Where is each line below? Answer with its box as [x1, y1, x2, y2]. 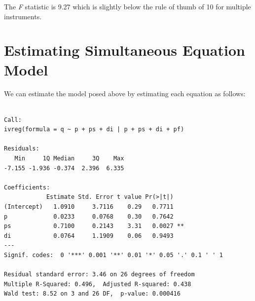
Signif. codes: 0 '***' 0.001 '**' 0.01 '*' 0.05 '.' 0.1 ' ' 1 [4, 252, 223, 259]
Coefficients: [4, 184, 50, 191]
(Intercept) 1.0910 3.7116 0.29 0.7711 [4, 203, 174, 211]
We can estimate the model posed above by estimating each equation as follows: [4, 88, 246, 98]
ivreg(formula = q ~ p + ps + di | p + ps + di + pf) [4, 126, 184, 133]
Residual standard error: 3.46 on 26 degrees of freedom [4, 271, 195, 278]
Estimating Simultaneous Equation [4, 40, 245, 60]
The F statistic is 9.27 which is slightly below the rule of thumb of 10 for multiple [4, 1, 251, 11]
